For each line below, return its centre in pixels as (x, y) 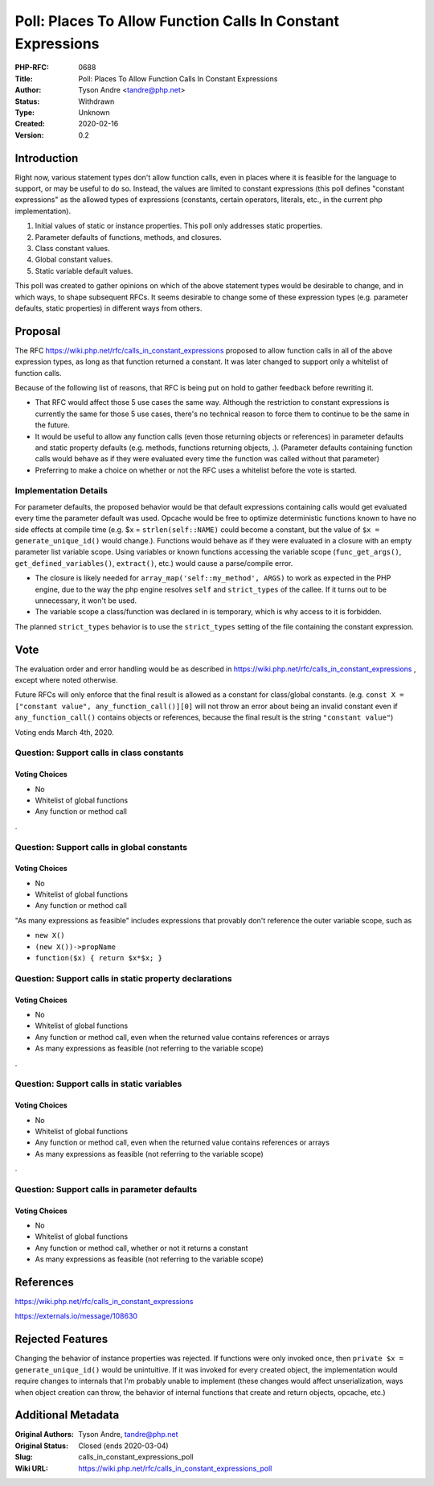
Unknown (94, 112)
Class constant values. (72, 248)
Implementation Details (61, 491)
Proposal (38, 331)
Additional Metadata (67, 1416)
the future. (52, 425)
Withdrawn (96, 101)
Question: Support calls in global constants (101, 847)
